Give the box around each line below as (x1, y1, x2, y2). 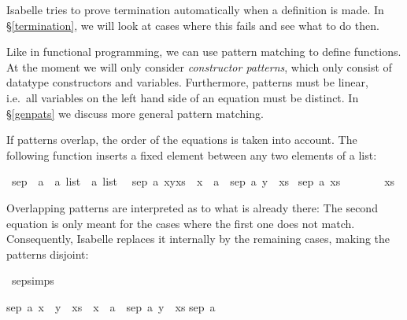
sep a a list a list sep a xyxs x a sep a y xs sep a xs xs (11, 173, 395, 189)
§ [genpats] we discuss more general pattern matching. (6, 105, 264, 121)
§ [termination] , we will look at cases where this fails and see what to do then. (6, 17, 379, 33)
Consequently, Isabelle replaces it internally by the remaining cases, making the (6, 230, 390, 247)
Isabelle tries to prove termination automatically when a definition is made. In (6, 2, 384, 17)
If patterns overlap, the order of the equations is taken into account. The (6, 131, 357, 148)
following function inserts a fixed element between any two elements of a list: (6, 146, 377, 163)
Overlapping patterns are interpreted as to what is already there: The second (6, 199, 378, 215)
